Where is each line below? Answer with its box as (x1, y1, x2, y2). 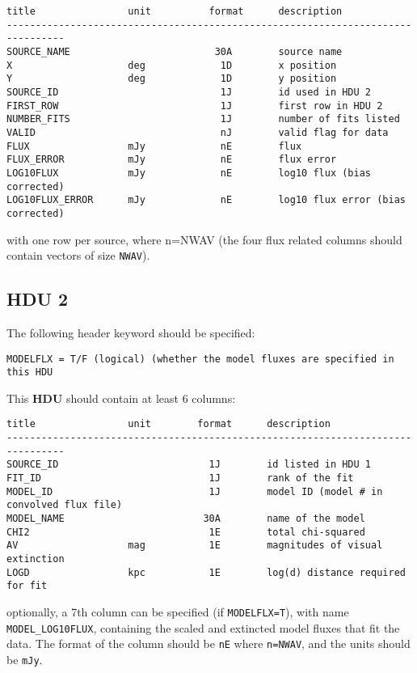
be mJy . (6, 650, 43, 667)
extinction (6, 553, 65, 565)
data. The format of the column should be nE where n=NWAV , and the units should (6, 635, 411, 652)
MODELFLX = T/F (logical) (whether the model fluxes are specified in (6, 353, 394, 365)
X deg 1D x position (6, 59, 337, 71)
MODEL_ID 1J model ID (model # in (6, 485, 383, 497)
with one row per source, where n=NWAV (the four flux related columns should (6, 231, 402, 248)
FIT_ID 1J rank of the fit (6, 472, 354, 485)
